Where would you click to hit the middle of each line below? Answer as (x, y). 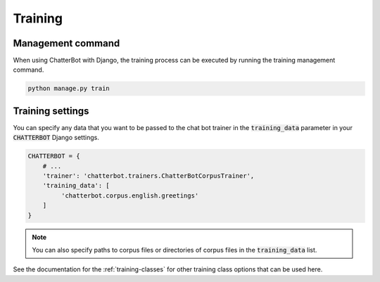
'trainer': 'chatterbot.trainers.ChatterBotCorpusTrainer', (148, 176)
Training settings (51, 111)
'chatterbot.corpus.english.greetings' (130, 196)
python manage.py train (69, 89)
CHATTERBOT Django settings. (56, 138)
